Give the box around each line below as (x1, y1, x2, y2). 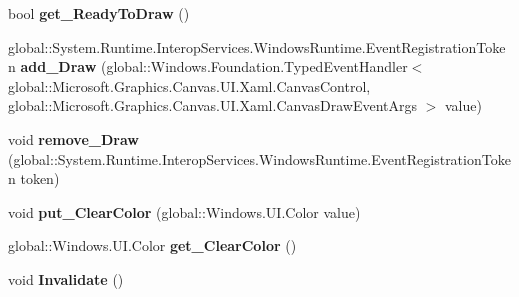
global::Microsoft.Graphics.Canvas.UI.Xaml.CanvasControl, (8, 75, 371, 96)
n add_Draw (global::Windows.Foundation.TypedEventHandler (8, 56, 408, 77)
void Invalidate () (8, 268, 124, 289)
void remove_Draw (8, 128, 139, 149)
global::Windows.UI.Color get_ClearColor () (8, 235, 297, 256)
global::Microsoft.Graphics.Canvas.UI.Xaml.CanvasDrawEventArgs (8, 95, 418, 116)
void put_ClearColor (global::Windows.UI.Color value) (8, 201, 361, 222)
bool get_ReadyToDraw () (8, 3, 190, 23)
